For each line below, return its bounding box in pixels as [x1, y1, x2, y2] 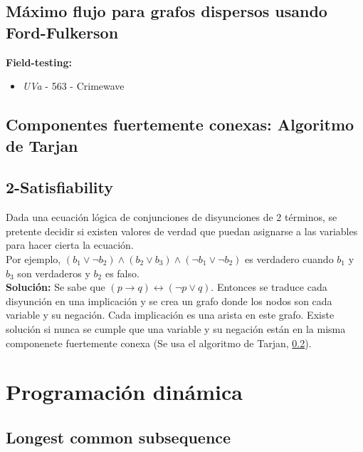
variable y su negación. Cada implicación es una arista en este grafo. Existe [6, 307, 335, 322]
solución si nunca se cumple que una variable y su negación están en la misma [6, 321, 346, 336]
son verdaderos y [17, 265, 90, 280]
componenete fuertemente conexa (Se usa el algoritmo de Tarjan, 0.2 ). [6, 335, 312, 350]
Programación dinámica [6, 377, 243, 406]
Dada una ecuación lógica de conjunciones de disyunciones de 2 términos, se [6, 210, 337, 225]
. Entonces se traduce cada [211, 279, 327, 294]
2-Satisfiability [6, 176, 114, 198]
